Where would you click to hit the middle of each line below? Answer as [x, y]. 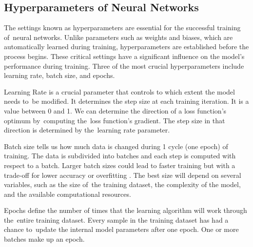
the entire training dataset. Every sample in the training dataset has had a [116, 219]
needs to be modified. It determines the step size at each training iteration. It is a [126, 101]
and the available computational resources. [68, 194]
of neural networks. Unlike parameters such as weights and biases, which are [118, 37]
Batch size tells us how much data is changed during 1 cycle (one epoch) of [116, 146]
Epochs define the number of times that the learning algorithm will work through [126, 210]
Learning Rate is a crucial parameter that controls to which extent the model [119, 91]
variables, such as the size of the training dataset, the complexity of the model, [122, 184]
